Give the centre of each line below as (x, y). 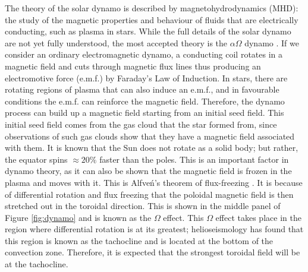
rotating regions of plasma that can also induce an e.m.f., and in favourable (142, 89)
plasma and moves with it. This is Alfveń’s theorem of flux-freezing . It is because (154, 182)
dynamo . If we (272, 42)
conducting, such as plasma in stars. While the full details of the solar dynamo (148, 31)
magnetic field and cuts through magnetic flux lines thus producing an (133, 66)
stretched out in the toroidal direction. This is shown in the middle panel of (143, 206)
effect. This (183, 217)
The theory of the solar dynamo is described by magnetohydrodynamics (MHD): (152, 8)
